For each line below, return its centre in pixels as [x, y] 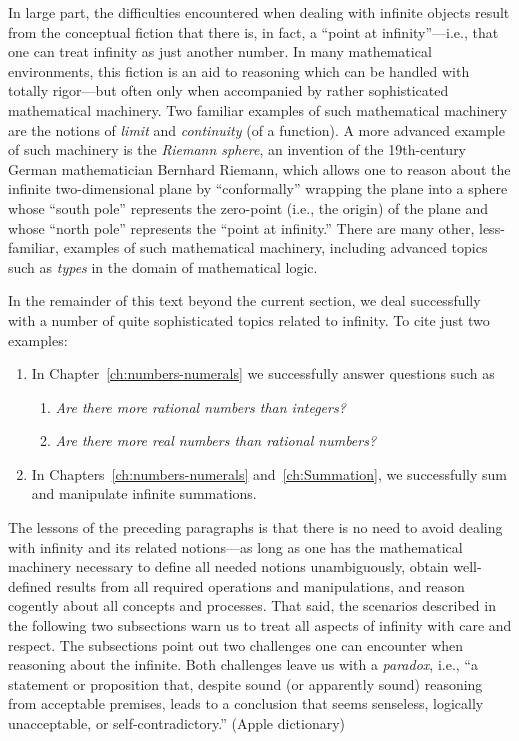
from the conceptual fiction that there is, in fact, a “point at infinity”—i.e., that [253, 31]
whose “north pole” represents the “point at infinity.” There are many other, [241, 227]
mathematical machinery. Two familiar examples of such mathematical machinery [258, 109]
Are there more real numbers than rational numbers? [216, 440]
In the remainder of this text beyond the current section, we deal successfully [244, 300]
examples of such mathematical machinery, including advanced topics [275, 247]
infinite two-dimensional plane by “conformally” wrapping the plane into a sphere [258, 188]
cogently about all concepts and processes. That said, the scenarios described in [252, 605]
